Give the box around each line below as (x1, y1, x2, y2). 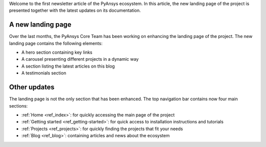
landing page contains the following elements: (9, 40, 103, 46)
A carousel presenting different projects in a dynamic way (21, 56, 139, 62)
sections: (9, 103, 28, 109)
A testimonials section (21, 70, 66, 76)
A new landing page (9, 20, 71, 29)
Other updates (9, 83, 55, 91)
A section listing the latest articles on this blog (21, 63, 115, 69)
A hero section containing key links (21, 49, 93, 55)
